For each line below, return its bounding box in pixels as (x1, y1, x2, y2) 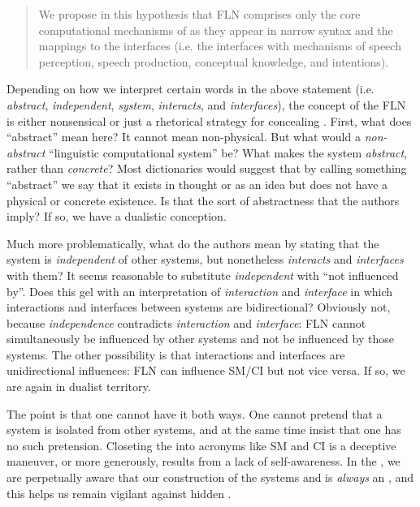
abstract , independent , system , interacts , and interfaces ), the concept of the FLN (6, 96, 406, 113)
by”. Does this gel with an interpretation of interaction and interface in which (6, 282, 393, 299)
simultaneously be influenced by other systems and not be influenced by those (6, 330, 394, 347)
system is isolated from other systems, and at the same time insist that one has (6, 421, 401, 438)
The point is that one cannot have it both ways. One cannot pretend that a (6, 405, 383, 422)
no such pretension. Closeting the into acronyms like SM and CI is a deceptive (6, 436, 396, 453)
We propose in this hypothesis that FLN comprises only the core (38, 6, 361, 22)
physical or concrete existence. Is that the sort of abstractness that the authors (6, 191, 400, 208)
